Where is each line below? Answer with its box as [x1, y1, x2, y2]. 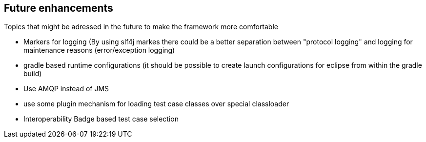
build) [23, 69, 42, 78]
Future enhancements [4, 2, 113, 14]
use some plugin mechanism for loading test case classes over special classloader [23, 100, 289, 108]
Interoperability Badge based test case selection [23, 115, 179, 123]
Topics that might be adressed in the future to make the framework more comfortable [4, 22, 278, 31]
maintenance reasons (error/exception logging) [23, 46, 175, 55]
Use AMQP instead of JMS [23, 84, 109, 93]
